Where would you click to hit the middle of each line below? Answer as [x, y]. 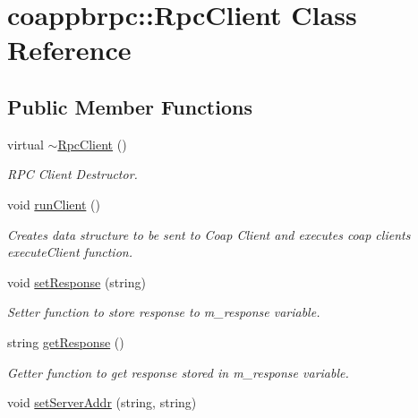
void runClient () [54, 204]
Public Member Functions [130, 106]
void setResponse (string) [77, 282]
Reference [69, 50]
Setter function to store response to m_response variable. [164, 312]
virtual [26, 144]
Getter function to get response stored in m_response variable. [178, 372]
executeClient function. [70, 252]
